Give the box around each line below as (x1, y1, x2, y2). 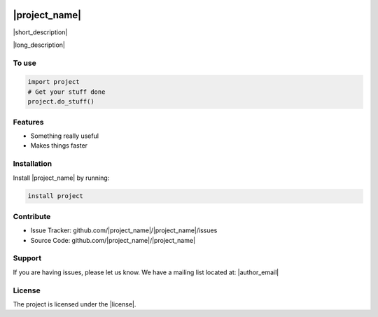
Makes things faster (30, 141, 87, 150)
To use (13, 58, 36, 68)
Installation (13, 159, 52, 169)
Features (13, 117, 44, 127)
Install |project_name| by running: (13, 174, 110, 182)
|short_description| (13, 28, 68, 36)
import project (27, 78, 80, 86)
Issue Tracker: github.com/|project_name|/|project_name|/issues (30, 226, 218, 234)
